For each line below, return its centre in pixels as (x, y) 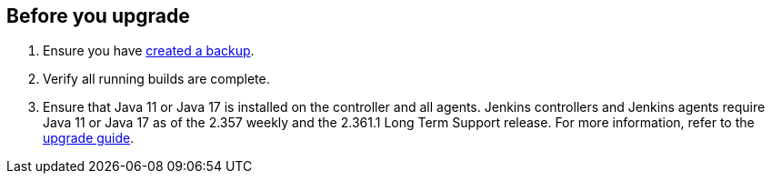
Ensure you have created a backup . (149, 51)
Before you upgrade (98, 16)
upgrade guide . (89, 138)
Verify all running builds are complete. (156, 79)
